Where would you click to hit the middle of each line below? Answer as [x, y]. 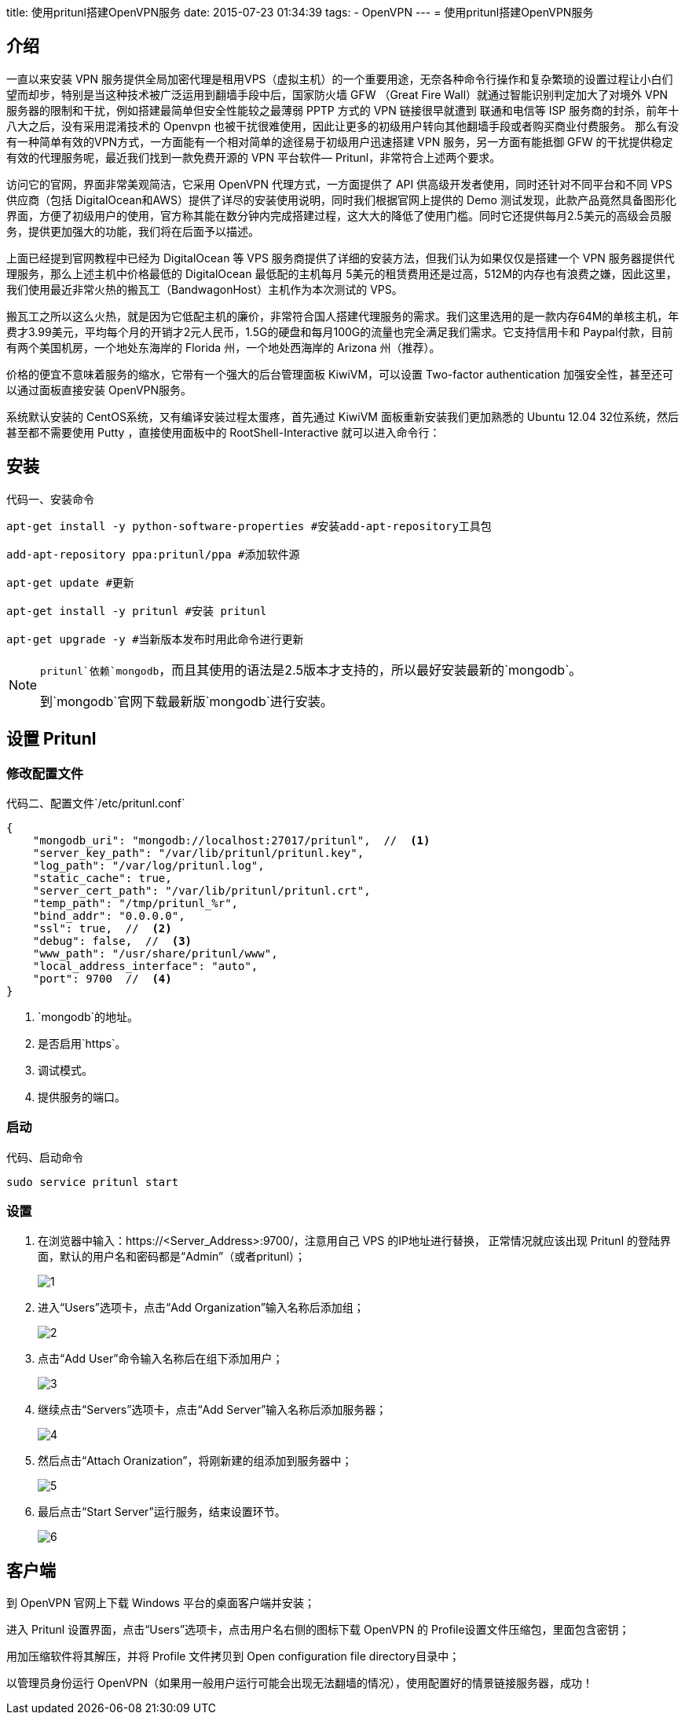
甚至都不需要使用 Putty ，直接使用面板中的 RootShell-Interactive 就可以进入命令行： [223, 432]
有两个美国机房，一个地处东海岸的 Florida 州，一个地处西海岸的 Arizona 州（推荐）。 [223, 347]
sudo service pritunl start [93, 1182]
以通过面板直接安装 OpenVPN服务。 [99, 390]
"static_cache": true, [102, 878]
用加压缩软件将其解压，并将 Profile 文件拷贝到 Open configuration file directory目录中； [233, 1656]
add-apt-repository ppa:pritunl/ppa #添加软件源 [153, 554]
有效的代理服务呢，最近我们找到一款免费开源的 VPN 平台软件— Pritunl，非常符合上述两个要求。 [254, 157]
